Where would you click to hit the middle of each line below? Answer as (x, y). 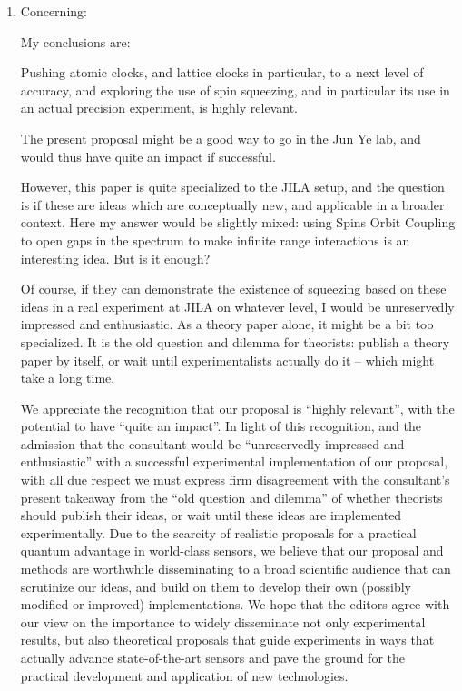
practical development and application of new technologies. (184, 675)
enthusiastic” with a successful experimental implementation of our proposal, (234, 461)
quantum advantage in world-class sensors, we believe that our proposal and (232, 551)
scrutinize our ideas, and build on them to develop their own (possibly (216, 586)
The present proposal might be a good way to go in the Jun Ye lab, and (221, 138)
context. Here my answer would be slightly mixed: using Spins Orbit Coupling (238, 222)
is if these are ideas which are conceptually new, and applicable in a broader (232, 204)
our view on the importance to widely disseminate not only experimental (223, 621)
